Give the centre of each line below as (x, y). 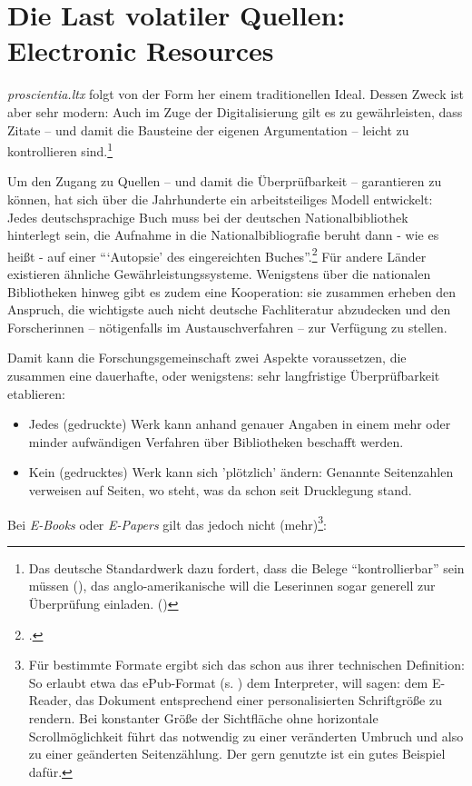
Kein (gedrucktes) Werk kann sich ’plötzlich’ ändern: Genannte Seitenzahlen (241, 472)
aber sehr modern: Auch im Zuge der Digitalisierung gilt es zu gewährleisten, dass (235, 111)
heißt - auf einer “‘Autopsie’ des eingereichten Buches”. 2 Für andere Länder (217, 254)
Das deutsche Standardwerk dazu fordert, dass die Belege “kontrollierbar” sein (246, 567)
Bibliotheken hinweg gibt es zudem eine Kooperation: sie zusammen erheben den (231, 291)
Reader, (50, 700)
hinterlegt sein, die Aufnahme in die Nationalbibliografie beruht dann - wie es (223, 235)
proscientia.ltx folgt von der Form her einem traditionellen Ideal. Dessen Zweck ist (236, 94)
